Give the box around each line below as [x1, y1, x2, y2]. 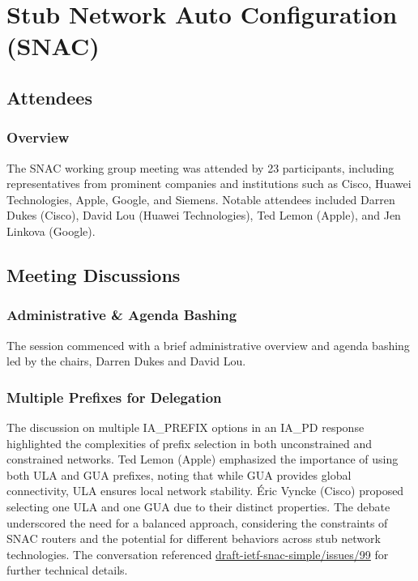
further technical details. [6, 562, 128, 579]
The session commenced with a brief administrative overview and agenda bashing [6, 336, 410, 353]
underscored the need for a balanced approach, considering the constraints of [6, 514, 388, 531]
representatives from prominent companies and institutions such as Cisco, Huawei [6, 175, 412, 192]
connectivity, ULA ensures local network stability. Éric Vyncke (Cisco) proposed [6, 482, 404, 499]
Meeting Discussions [6, 262, 181, 287]
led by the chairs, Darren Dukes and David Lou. [6, 352, 246, 370]
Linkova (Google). [6, 222, 96, 239]
